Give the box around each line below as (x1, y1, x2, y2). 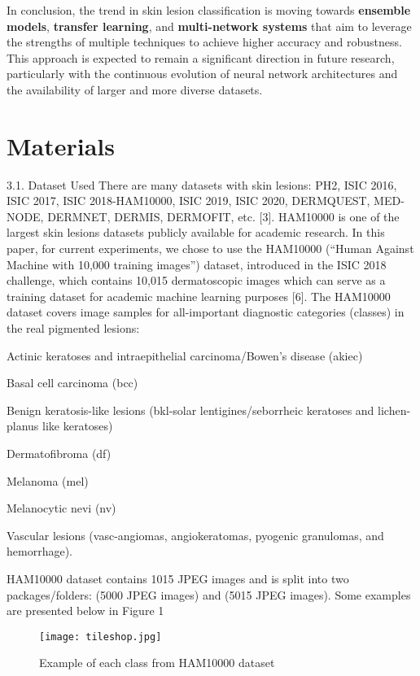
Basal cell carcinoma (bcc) (7, 374, 138, 391)
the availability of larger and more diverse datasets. (7, 81, 263, 98)
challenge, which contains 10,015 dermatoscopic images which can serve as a (7, 272, 386, 289)
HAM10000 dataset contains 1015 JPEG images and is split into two (7, 569, 349, 587)
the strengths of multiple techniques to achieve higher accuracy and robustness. (7, 33, 402, 50)
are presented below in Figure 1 (7, 602, 164, 619)
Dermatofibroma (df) (7, 445, 112, 461)
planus (7, 417, 39, 434)
